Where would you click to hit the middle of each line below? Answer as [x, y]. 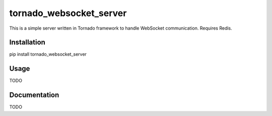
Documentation [34, 95]
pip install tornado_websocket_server [48, 54]
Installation [27, 42]
